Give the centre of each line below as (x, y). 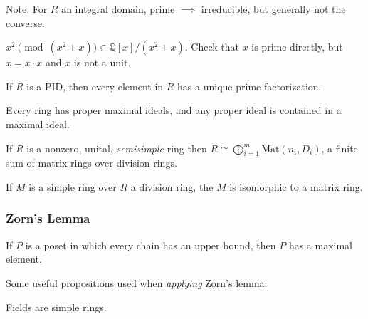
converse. (25, 22)
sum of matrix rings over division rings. (91, 163)
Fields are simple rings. (56, 307)
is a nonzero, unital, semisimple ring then (117, 148)
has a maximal (321, 245)
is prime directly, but (297, 47)
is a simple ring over (73, 186)
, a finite (340, 148)
